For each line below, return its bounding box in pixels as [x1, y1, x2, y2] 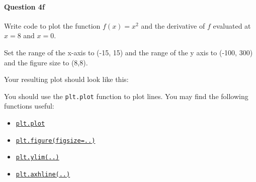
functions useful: [4, 101, 54, 111]
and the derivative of [141, 20, 205, 31]
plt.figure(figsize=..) [16, 137, 96, 144]
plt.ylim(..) [16, 154, 59, 161]
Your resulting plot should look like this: [4, 74, 129, 84]
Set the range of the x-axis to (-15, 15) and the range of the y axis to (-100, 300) [4, 47, 253, 57]
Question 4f [4, 1, 45, 12]
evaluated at [213, 20, 251, 31]
